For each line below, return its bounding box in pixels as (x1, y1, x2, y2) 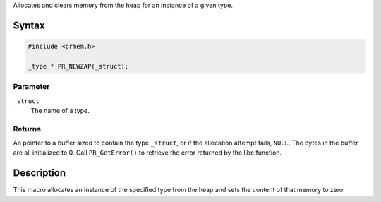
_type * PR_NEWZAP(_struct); (28, 62, 129, 70)
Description (13, 167, 66, 179)
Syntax (13, 19, 45, 31)
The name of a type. (30, 106, 90, 114)
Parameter (13, 82, 50, 92)
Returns (13, 124, 42, 133)
